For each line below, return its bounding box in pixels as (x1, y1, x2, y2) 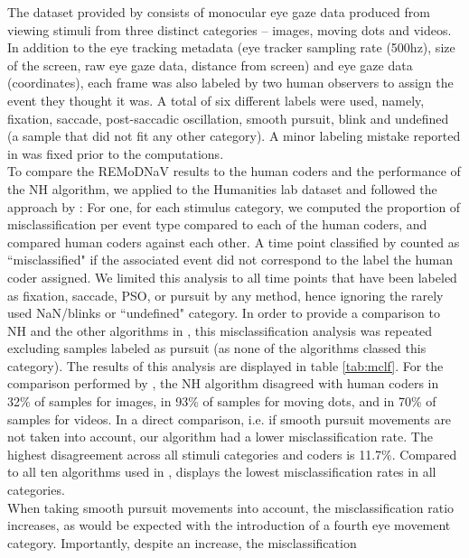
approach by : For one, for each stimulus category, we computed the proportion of (7, 197, 461, 216)
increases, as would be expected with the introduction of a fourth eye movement (7, 516, 451, 535)
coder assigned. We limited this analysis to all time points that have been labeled (7, 267, 457, 286)
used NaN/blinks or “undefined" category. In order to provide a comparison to (7, 303, 441, 322)
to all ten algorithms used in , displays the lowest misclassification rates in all (7, 462, 436, 481)
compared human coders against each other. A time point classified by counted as (7, 232, 460, 251)
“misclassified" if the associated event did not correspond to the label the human (7, 250, 454, 269)
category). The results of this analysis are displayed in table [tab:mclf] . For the (7, 356, 444, 375)
